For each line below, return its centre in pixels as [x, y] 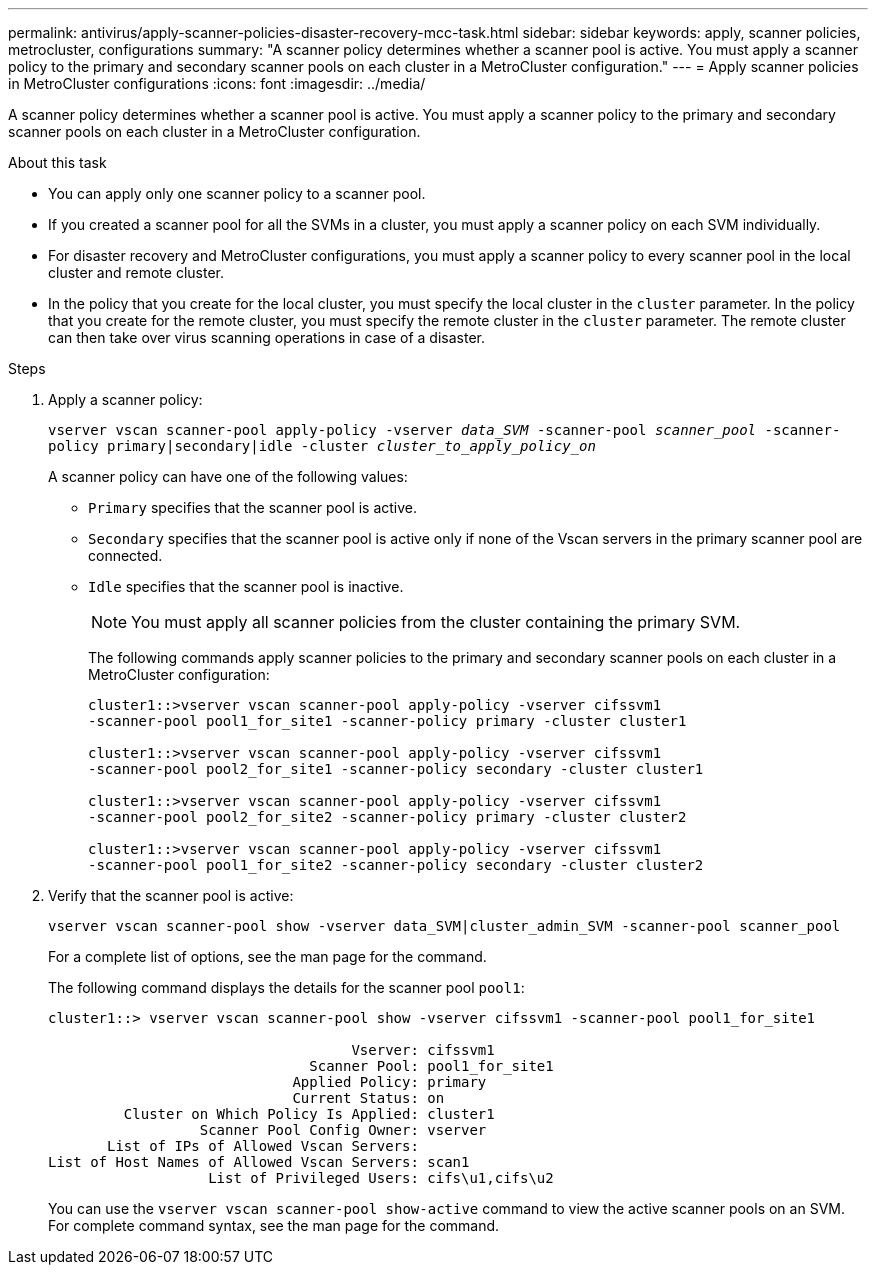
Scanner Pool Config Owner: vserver [343, 1130]
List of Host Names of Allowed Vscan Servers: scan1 [259, 1162]
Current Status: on [368, 1098]
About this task [57, 162]
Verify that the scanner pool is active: [171, 895]
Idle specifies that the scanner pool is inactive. [246, 586]
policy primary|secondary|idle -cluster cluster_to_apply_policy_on [322, 446]
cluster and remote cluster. [136, 272]
